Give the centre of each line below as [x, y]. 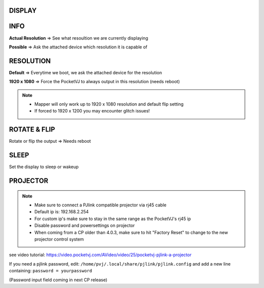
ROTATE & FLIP [32, 130]
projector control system [59, 239]
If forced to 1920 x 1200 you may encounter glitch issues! [92, 111]
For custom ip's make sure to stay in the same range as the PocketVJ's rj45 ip [113, 219]
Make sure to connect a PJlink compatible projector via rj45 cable [100, 205]
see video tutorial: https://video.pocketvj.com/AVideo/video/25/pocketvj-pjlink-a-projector [100, 255]
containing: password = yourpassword [51, 271]
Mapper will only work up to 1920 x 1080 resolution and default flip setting [109, 104]
